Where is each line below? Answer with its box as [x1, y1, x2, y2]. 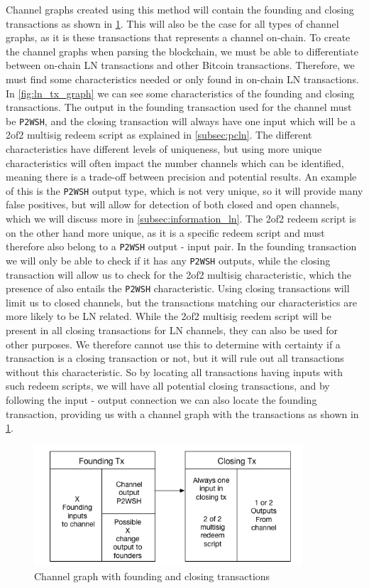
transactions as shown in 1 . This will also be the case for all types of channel [6, 16, 339, 31]
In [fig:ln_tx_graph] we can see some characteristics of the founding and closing [6, 85, 355, 100]
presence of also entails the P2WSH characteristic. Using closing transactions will [6, 281, 350, 296]
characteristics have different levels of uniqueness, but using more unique [6, 141, 322, 156]
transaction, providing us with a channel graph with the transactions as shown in [6, 406, 359, 421]
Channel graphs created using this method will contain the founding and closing [6, 2, 354, 16]
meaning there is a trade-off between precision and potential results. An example [6, 169, 357, 184]
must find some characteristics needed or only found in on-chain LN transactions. [6, 71, 359, 86]
